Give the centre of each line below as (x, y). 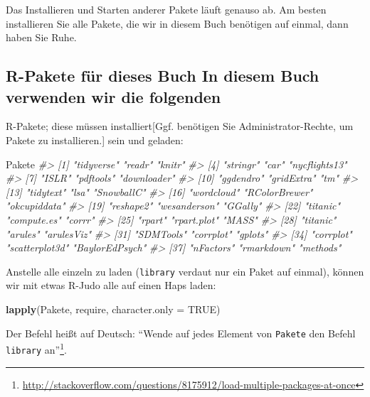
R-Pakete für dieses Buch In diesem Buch (163, 76)
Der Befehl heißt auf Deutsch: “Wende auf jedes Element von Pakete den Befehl (181, 333)
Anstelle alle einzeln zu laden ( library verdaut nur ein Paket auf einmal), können (185, 271)
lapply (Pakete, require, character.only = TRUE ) (113, 309)
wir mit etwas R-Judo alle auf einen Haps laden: (111, 285)
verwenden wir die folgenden (113, 96)
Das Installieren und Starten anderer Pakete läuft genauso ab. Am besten (166, 9)
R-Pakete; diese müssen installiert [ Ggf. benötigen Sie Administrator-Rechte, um (180, 126)
